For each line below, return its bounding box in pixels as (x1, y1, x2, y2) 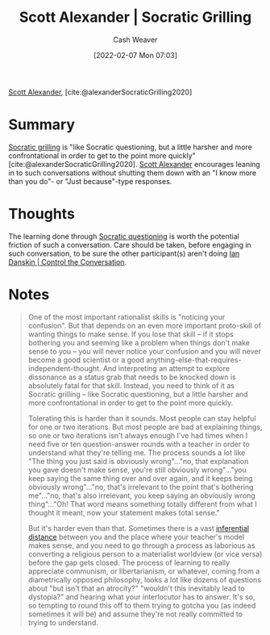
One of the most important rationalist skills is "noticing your (27, 311, 226, 322)
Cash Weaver (113, 35, 158, 44)
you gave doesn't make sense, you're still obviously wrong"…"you (27, 465, 247, 474)
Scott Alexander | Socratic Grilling (19, 8, 252, 27)
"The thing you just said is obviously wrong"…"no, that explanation (27, 456, 249, 466)
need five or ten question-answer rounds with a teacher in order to (27, 439, 250, 449)
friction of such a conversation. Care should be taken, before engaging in (8, 240, 251, 249)
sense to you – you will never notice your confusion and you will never (27, 346, 262, 356)
